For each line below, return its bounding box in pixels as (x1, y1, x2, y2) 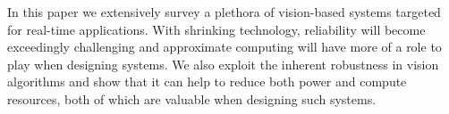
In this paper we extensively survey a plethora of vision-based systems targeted (7, 3, 441, 20)
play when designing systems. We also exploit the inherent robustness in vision (7, 54, 439, 73)
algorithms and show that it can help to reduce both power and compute (7, 72, 407, 91)
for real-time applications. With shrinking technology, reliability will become (7, 20, 426, 38)
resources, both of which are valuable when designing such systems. (7, 89, 377, 108)
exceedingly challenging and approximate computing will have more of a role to (7, 37, 442, 56)
